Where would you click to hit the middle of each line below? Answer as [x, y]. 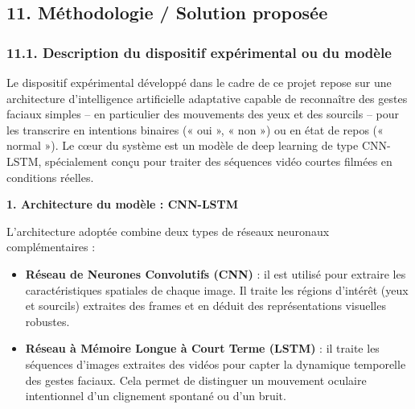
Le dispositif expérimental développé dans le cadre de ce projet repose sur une [199, 82]
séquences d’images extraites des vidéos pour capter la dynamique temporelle [216, 364]
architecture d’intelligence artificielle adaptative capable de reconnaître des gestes [207, 98]
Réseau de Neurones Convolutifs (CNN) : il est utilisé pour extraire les [216, 273]
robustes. [47, 321]
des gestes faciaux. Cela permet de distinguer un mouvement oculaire [196, 380]
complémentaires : [51, 247]
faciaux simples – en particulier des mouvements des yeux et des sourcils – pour [203, 114]
